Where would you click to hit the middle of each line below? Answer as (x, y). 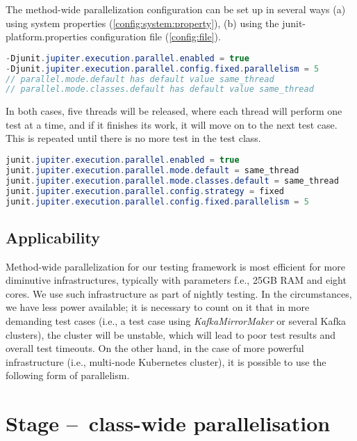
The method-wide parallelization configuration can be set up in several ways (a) (176, 9)
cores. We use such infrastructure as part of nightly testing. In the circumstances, (179, 293)
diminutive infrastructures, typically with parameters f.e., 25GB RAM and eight (176, 280)
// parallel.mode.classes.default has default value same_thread (160, 89)
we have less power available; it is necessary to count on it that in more (158, 307)
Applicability (53, 237)
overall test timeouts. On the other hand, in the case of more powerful (155, 348)
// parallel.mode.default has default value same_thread (140, 79)
